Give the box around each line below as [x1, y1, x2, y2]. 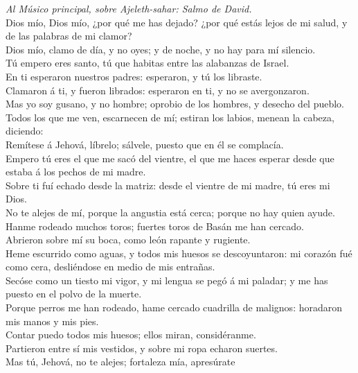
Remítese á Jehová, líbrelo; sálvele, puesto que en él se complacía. [6, 137, 284, 151]
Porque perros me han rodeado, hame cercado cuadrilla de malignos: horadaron [6, 300, 343, 315]
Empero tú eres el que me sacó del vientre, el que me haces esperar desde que [6, 150, 334, 165]
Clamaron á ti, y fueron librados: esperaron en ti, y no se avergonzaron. [6, 83, 310, 97]
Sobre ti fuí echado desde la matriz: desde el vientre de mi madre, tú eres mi [6, 177, 330, 192]
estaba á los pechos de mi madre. [6, 164, 146, 179]
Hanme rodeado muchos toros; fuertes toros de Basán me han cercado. [6, 218, 304, 233]
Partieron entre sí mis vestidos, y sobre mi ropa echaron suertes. [6, 340, 278, 355]
